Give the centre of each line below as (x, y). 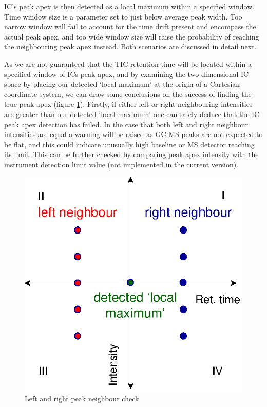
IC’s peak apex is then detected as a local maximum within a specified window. (129, 6)
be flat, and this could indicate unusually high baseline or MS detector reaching (129, 144)
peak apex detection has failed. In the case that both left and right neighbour (126, 124)
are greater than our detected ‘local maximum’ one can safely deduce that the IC (132, 114)
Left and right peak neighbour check (82, 399)
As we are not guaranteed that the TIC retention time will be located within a (128, 63)
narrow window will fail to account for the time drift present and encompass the (130, 26)
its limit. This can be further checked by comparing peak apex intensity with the (131, 154)
